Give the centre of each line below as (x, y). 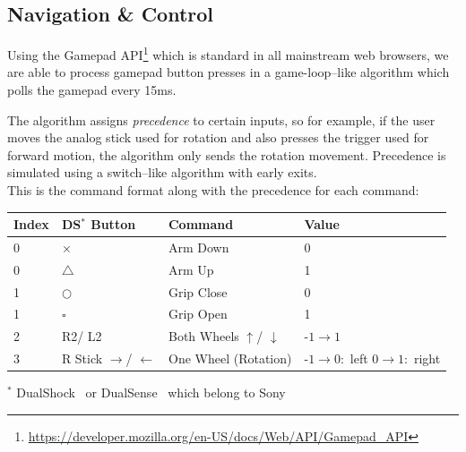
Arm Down (198, 247)
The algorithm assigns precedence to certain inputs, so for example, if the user (221, 119)
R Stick (82, 358)
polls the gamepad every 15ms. (92, 90)
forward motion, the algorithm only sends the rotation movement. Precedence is (227, 154)
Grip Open (198, 314)
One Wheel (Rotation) (230, 358)
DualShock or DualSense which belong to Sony (151, 392)
